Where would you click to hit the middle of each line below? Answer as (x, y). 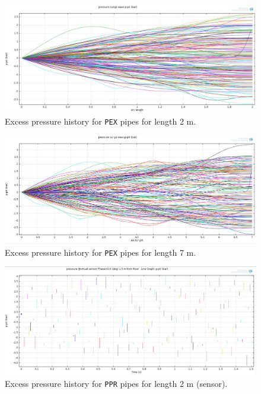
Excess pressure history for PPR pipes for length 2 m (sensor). (116, 384)
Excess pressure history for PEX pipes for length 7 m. (101, 252)
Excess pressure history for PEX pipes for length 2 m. (101, 121)
